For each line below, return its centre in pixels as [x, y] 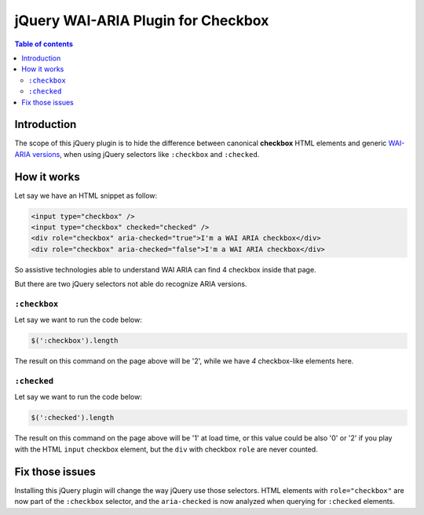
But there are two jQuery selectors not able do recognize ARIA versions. [131, 284]
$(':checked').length [73, 418]
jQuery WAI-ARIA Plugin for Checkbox [142, 20]
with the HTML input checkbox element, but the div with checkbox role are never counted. [166, 449]
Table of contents [44, 44]
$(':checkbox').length [75, 341]
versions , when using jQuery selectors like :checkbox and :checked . [146, 154]
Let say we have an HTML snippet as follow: [86, 195]
